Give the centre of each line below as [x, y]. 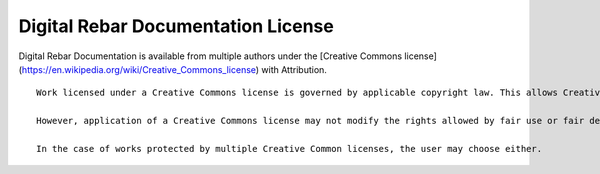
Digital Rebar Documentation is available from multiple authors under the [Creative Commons [210, 56]
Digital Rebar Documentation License [176, 26]
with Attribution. [294, 69]
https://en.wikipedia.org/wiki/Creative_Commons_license [139, 69]
